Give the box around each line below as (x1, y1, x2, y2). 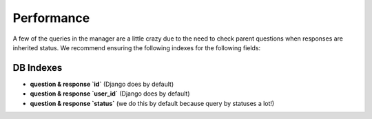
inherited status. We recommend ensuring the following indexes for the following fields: (12, 43, 261, 52)
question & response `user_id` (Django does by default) (30, 89, 190, 98)
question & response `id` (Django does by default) (30, 80, 174, 88)
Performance (12, 10, 90, 25)
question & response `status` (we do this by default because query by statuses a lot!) (30, 99, 275, 107)
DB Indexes (12, 62, 63, 74)
